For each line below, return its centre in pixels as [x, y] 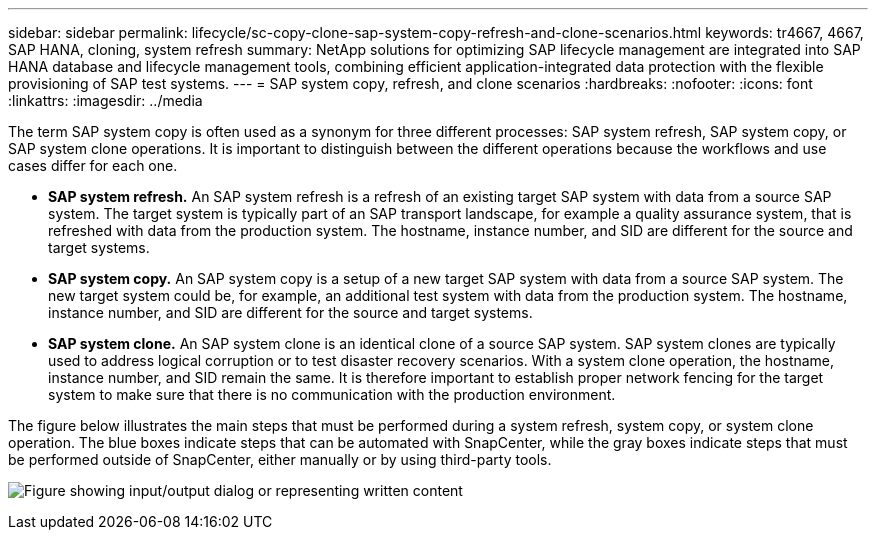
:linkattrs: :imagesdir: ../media [105, 100]
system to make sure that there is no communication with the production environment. [332, 394]
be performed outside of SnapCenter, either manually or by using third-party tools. [280, 459]
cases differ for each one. [93, 165]
